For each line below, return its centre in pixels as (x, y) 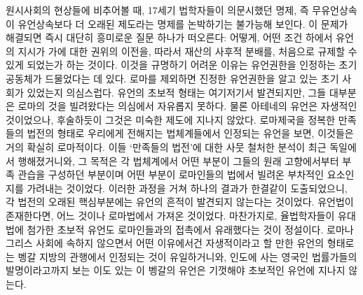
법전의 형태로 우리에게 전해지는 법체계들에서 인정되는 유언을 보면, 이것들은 (190, 133)
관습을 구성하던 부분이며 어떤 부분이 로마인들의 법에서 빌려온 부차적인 (171, 174)
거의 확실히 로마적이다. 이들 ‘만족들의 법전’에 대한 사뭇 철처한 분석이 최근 (166, 146)
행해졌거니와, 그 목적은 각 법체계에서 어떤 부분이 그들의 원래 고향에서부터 (178, 160)
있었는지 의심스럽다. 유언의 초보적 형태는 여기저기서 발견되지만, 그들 (177, 92)
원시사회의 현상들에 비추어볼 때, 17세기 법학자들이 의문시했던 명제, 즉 (157, 10)
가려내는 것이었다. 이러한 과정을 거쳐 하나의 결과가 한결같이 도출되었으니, (187, 188)
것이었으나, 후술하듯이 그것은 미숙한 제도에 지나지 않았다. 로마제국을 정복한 (171, 119)
